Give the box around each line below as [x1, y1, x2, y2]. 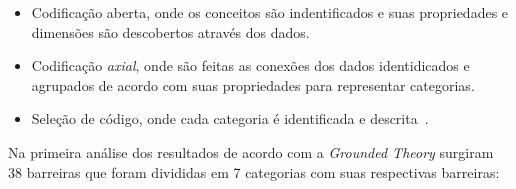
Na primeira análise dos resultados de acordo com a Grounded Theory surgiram [8, 141, 494, 162]
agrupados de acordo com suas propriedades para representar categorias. [31, 74, 475, 95]
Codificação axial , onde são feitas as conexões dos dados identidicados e [31, 55, 470, 76]
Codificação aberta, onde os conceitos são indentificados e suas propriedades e [31, 2, 509, 22]
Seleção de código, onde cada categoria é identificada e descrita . [31, 108, 429, 129]
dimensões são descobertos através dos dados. [31, 21, 310, 42]
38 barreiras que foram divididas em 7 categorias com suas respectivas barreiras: [8, 161, 500, 182]
